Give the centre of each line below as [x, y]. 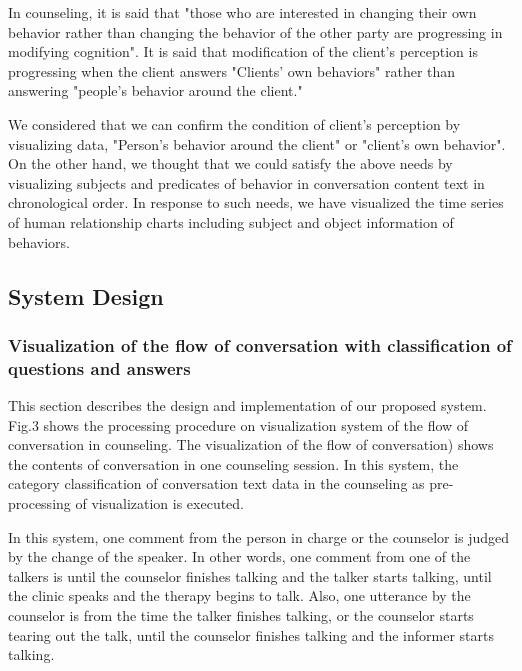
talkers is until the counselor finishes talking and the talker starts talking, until [250, 575]
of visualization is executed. [160, 503]
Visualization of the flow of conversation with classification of [260, 344]
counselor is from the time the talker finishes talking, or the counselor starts [241, 614]
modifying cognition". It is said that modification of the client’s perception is [243, 51]
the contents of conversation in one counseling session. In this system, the [233, 463]
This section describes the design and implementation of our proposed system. [247, 405]
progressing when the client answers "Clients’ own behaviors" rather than [232, 70]
